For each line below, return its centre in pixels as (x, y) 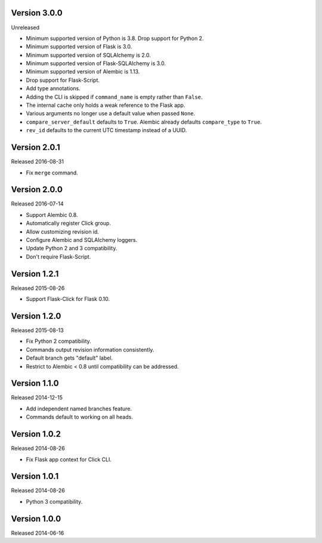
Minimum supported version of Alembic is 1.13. (83, 72)
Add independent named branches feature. (79, 409)
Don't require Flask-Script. (58, 256)
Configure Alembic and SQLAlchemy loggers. (82, 240)
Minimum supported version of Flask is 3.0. (79, 47)
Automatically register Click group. (69, 223)
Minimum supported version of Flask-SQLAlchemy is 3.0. (96, 63)
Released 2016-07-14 (37, 204)
